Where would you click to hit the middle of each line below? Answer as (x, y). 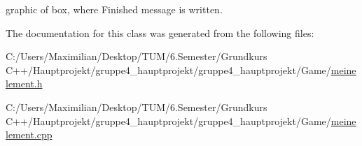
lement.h (24, 83)
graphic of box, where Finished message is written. (114, 9)
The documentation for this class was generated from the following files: (160, 32)
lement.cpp (29, 134)
